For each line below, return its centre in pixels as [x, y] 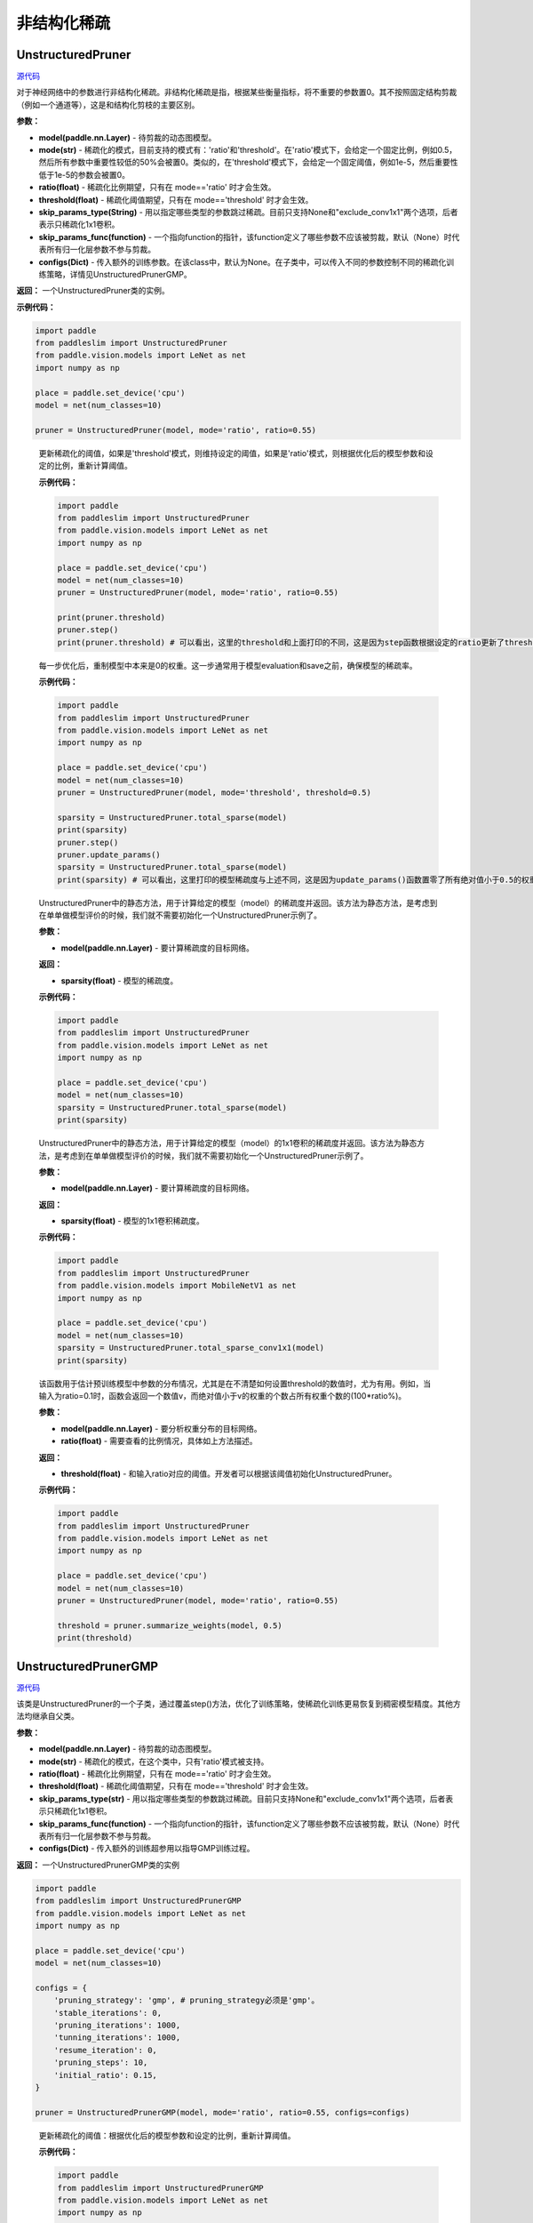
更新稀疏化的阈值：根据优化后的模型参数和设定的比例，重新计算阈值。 [167, 2135]
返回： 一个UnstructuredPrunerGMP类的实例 [98, 1865]
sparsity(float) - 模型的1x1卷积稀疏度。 [132, 1221]
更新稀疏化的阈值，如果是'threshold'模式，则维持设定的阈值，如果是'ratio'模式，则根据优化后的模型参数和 [232, 453]
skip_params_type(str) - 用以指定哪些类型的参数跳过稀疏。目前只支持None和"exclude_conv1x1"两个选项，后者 [242, 1798]
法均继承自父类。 [48, 1716]
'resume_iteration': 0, [105, 2050]
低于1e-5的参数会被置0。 [84, 174]
